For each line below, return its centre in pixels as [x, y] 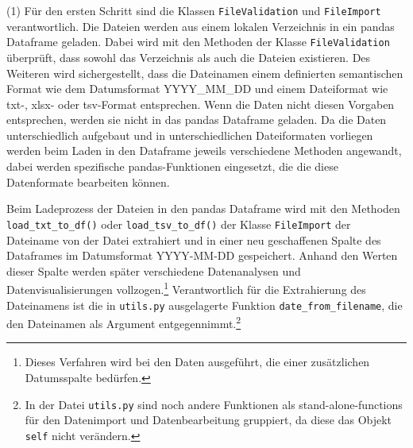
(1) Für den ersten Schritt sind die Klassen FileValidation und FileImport [194, 10]
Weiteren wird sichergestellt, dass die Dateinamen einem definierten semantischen [205, 73]
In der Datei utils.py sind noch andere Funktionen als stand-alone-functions [214, 404]
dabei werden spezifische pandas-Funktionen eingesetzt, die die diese [172, 166]
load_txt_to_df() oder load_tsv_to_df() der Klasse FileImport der [179, 224]
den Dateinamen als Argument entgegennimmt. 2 [124, 322]
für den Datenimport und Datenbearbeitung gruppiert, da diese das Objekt [208, 420]
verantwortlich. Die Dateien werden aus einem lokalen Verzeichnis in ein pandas [201, 26]
